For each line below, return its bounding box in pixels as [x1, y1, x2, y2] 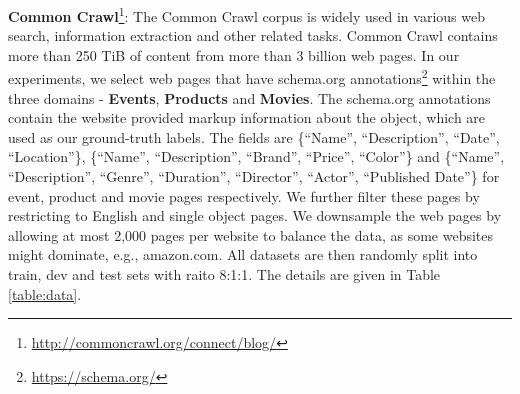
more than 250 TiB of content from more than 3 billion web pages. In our [8, 44, 460, 65]
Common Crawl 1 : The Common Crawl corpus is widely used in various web [8, 3, 485, 26]
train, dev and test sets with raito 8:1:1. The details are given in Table [8, 264, 441, 285]
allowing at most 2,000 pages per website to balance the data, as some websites [8, 224, 494, 245]
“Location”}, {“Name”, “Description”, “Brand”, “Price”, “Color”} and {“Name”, [8, 146, 505, 167]
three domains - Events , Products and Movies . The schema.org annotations [8, 87, 491, 108]
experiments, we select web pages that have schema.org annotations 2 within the [8, 65, 496, 89]
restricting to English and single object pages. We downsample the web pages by [8, 205, 502, 226]
